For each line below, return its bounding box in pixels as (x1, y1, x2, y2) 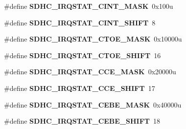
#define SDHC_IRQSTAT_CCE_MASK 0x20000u (4, 66, 176, 77)
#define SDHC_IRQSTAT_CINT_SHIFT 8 (4, 17, 156, 27)
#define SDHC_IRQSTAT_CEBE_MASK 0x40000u (4, 99, 182, 109)
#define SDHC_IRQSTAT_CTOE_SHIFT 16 (4, 50, 161, 60)
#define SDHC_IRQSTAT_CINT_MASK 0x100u (4, 1, 173, 11)
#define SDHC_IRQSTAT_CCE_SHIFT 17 (4, 83, 155, 93)
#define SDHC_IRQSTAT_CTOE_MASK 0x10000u (4, 34, 182, 44)
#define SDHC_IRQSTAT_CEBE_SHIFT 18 (4, 116, 161, 126)
